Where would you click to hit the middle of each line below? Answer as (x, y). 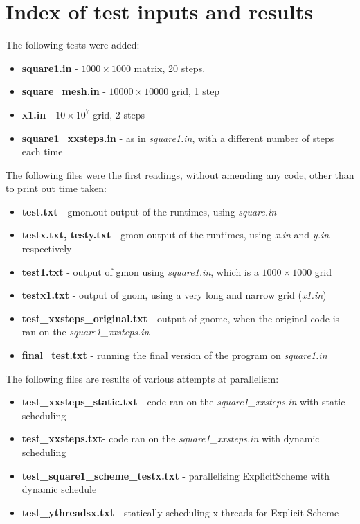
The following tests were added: (73, 45)
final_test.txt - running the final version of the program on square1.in (174, 355)
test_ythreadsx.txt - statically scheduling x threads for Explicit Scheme (180, 512)
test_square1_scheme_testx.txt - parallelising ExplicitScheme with (175, 475)
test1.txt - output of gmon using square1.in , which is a (140, 271)
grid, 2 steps (119, 114)
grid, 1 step (196, 91)
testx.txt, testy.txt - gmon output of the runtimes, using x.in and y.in (175, 235)
